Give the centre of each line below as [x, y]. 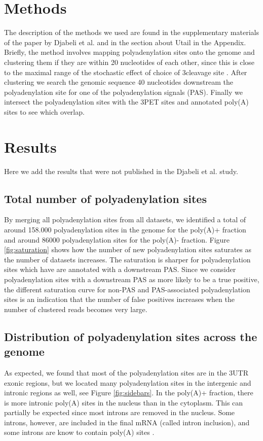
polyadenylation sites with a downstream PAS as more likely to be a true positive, [132, 279]
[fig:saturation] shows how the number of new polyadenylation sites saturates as [128, 249]
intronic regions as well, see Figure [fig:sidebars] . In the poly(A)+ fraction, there [129, 393]
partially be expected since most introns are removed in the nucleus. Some [120, 412]
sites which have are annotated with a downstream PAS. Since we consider [120, 269]
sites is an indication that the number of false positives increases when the [119, 299]
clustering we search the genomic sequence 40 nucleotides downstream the [119, 82]
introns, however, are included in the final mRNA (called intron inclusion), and [127, 422]
